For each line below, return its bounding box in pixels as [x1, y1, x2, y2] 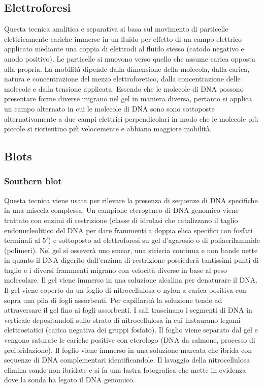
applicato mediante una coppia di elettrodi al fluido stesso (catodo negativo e [4, 43, 244, 54]
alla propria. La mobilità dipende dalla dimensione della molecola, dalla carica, [4, 63, 250, 74]
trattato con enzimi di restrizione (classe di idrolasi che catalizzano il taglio [4, 214, 238, 225]
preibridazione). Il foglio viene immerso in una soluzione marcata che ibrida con [4, 344, 252, 355]
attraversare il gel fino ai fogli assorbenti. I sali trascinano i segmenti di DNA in [4, 304, 252, 315]
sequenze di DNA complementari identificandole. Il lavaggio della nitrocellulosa [4, 354, 250, 365]
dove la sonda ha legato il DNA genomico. [4, 374, 135, 385]
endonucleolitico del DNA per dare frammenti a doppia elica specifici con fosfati [4, 225, 253, 235]
